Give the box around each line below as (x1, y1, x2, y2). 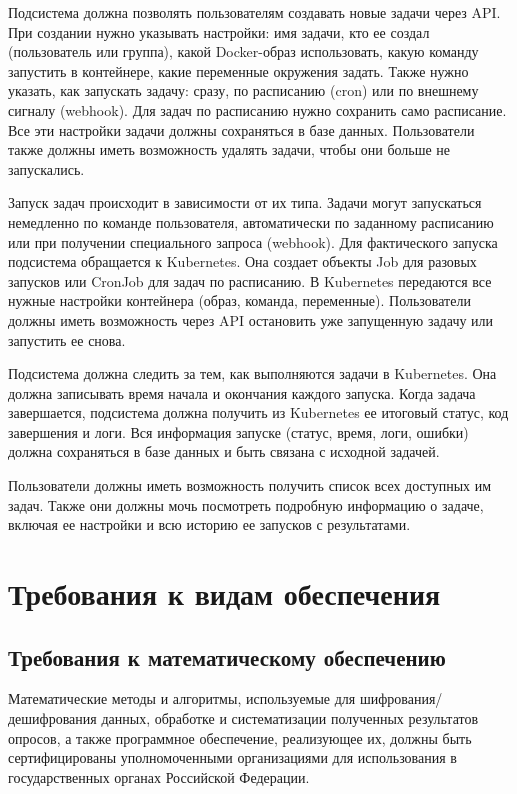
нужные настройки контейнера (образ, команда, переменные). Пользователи (8, 290, 471, 311)
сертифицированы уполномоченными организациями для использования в (8, 747, 457, 768)
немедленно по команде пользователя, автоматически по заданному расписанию (8, 211, 494, 232)
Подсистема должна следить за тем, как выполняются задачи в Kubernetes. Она (8, 363, 497, 384)
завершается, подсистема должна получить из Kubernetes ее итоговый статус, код (8, 402, 509, 423)
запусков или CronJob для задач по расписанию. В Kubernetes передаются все (8, 270, 492, 291)
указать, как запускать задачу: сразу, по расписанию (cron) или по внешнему (8, 80, 479, 101)
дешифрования (8, 708, 97, 729)
